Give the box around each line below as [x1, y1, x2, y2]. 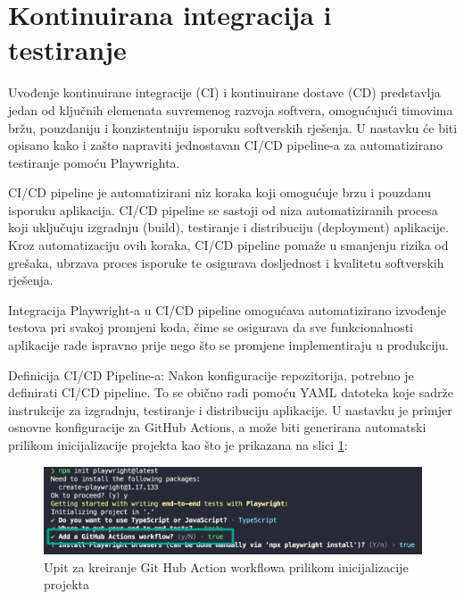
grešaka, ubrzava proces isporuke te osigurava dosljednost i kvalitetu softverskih [8, 253, 444, 271]
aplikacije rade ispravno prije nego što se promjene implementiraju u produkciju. [8, 336, 450, 354]
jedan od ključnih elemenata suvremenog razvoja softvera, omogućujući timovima [8, 100, 453, 119]
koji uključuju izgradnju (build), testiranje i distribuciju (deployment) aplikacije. [8, 218, 449, 237]
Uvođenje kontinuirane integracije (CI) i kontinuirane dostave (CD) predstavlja [8, 83, 441, 102]
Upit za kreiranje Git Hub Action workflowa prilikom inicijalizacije [44, 557, 409, 576]
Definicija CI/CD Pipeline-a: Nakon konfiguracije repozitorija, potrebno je [8, 365, 414, 384]
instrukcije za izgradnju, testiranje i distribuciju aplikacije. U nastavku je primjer [8, 400, 452, 419]
